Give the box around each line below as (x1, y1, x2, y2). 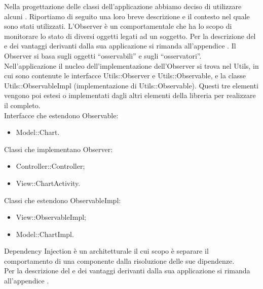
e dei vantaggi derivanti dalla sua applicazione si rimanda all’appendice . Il (4, 40, 236, 51)
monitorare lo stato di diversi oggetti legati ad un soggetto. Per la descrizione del (4, 30, 256, 41)
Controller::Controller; (16, 161, 85, 171)
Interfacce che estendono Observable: (4, 110, 119, 120)
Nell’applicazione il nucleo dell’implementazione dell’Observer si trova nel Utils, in (4, 60, 259, 71)
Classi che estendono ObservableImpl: (4, 195, 121, 205)
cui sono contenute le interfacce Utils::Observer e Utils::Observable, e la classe (4, 70, 246, 81)
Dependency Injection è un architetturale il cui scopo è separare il (4, 246, 209, 256)
